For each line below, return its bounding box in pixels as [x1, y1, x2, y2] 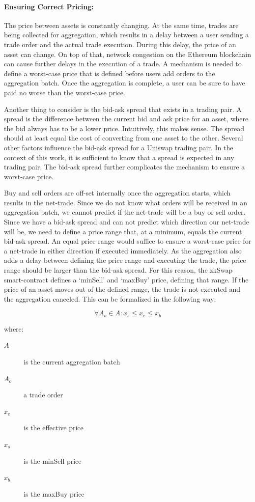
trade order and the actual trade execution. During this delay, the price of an [4, 39, 236, 49]
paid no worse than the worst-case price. [4, 87, 125, 97]
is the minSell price [24, 455, 82, 466]
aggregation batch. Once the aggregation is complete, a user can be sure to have [4, 78, 245, 88]
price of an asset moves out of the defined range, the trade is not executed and [4, 284, 241, 294]
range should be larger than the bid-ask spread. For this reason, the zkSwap [4, 265, 233, 275]
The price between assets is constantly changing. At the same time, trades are [4, 20, 239, 30]
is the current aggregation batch [24, 357, 120, 367]
